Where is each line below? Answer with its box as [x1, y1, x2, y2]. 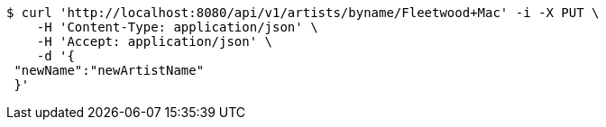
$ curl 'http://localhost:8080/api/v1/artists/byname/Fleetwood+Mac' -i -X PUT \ [6, 5, 600, 20]
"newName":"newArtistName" [14, 63, 205, 77]
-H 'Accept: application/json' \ [36, 34, 273, 49]
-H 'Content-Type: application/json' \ [36, 20, 318, 34]
